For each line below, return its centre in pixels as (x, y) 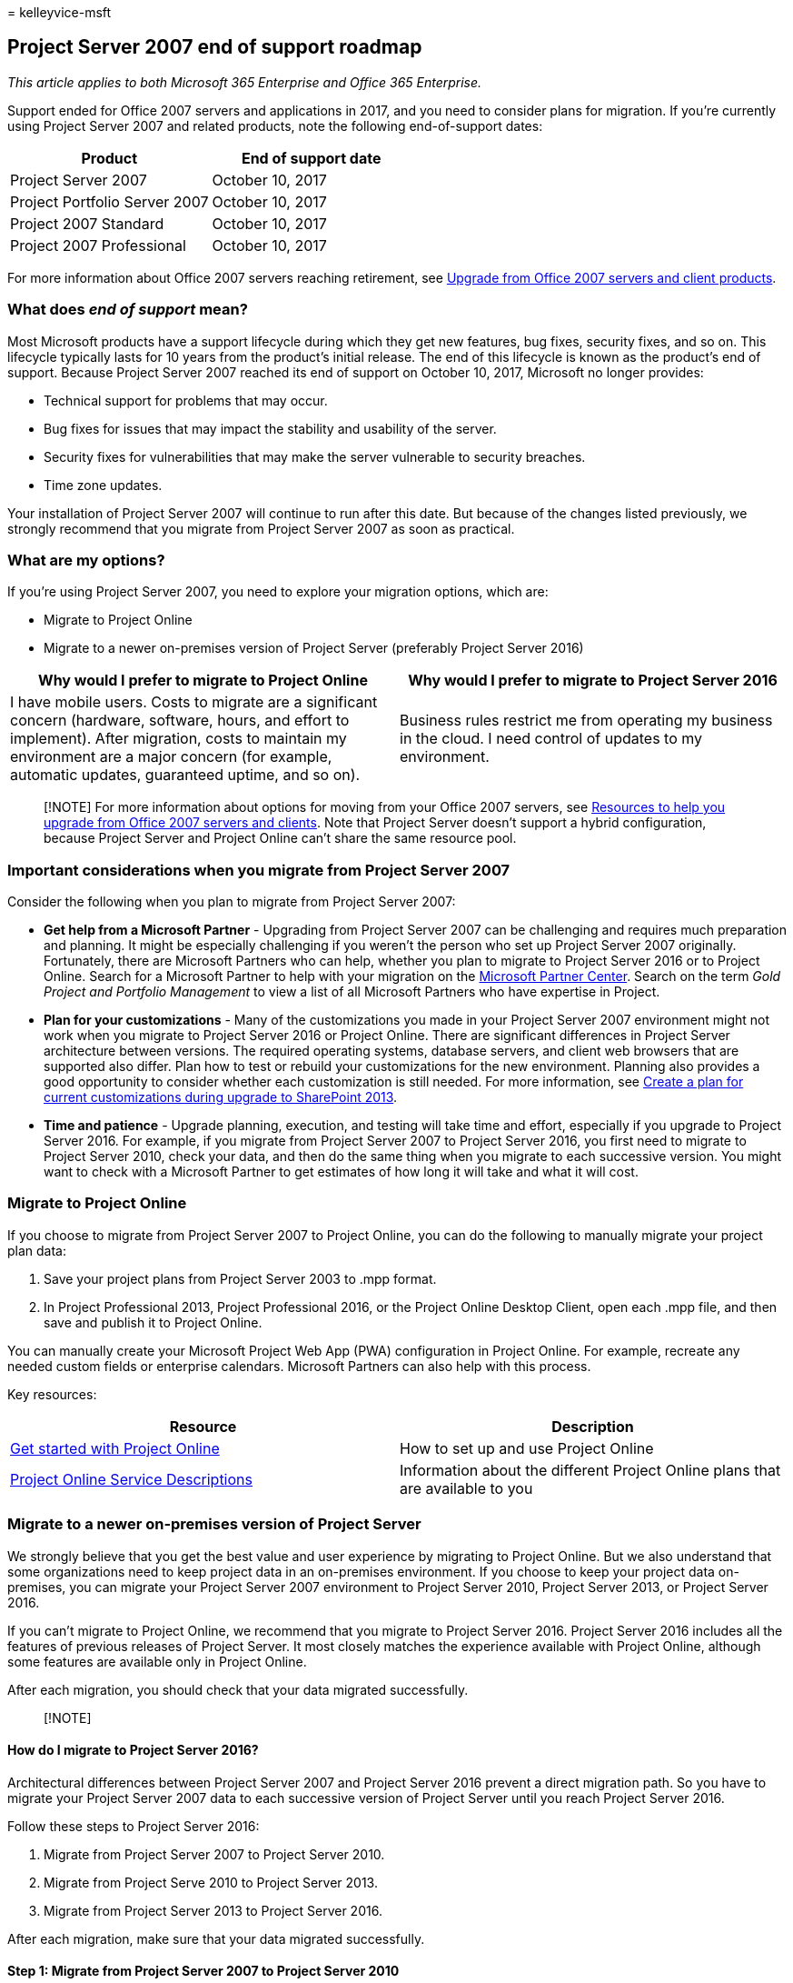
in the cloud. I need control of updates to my (551, 739)
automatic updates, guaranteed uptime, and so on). (185, 775)
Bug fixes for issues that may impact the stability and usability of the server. (270, 428)
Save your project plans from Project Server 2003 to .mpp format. (240, 1278)
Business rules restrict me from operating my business (586, 721)
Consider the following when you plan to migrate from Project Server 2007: (232, 902)
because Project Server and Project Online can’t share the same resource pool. (280, 838)
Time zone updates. (103, 485)
